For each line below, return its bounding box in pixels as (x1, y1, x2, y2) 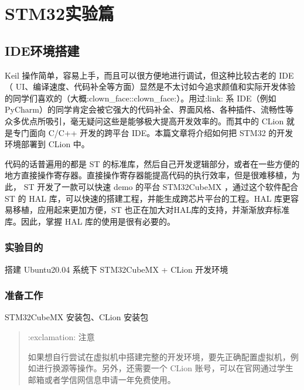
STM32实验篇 (5, 1, 115, 25)
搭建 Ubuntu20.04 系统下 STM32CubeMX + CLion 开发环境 (5, 263, 228, 275)
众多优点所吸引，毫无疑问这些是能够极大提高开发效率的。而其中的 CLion (5, 114, 284, 127)
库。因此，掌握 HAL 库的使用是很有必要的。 (5, 215, 176, 227)
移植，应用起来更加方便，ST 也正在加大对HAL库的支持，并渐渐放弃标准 (12, 204, 290, 216)
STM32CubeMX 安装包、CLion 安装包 (5, 311, 149, 323)
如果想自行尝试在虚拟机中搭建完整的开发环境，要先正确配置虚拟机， (28, 350, 291, 362)
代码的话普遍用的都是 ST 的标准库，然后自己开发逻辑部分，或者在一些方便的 (5, 157, 300, 169)
